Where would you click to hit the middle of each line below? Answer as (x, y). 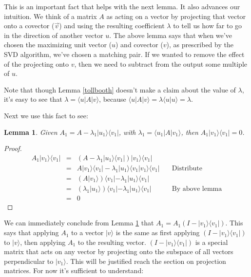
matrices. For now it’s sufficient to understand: (74, 270)
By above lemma (197, 189)
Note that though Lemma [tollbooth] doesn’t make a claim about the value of (120, 89)
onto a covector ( (29, 26)
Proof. (13, 148)
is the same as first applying (158, 232)
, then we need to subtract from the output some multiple (161, 64)
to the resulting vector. (112, 242)
